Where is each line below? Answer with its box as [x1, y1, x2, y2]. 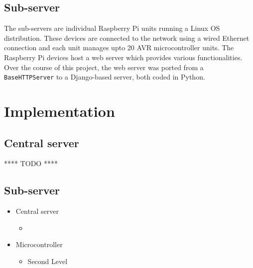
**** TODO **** [4, 158, 58, 169]
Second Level [27, 256, 68, 266]
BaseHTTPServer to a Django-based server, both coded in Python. [4, 72, 205, 82]
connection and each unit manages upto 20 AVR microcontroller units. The [4, 42, 234, 53]
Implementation [4, 101, 115, 121]
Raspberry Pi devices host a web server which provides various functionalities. [4, 52, 243, 62]
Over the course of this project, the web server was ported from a [4, 62, 204, 72]
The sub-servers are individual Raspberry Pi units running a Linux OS [4, 23, 220, 33]
